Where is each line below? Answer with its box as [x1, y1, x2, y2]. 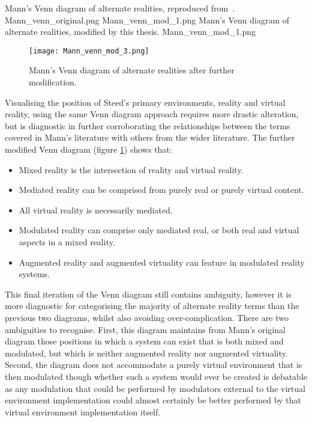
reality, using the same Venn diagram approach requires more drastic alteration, [5, 108, 299, 120]
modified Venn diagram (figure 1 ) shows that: [5, 143, 172, 155]
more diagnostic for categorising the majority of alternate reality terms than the [5, 299, 299, 312]
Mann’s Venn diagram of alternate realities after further [29, 64, 235, 76]
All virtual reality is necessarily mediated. [19, 203, 173, 216]
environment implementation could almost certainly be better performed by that [5, 394, 301, 406]
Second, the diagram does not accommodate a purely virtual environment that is [5, 358, 302, 371]
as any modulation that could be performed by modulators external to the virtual [5, 382, 305, 394]
